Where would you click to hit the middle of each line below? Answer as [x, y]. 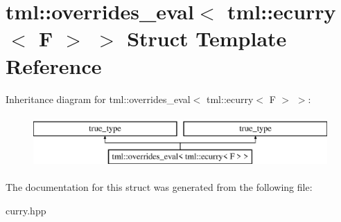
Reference [54, 65]
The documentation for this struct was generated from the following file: [159, 187]
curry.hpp [26, 210]
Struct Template [207, 38]
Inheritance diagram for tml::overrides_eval [98, 99]
